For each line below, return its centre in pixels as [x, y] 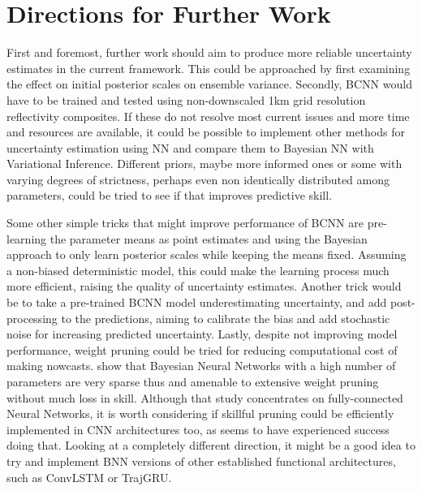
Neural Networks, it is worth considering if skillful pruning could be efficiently [200, 413]
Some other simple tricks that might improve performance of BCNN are [185, 223]
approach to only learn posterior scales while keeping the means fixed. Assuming [207, 254]
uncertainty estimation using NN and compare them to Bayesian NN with [190, 147]
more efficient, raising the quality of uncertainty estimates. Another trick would [204, 286]
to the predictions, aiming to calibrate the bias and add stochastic [226, 318]
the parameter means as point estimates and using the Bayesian [209, 238]
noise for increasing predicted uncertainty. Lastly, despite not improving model [202, 334]
